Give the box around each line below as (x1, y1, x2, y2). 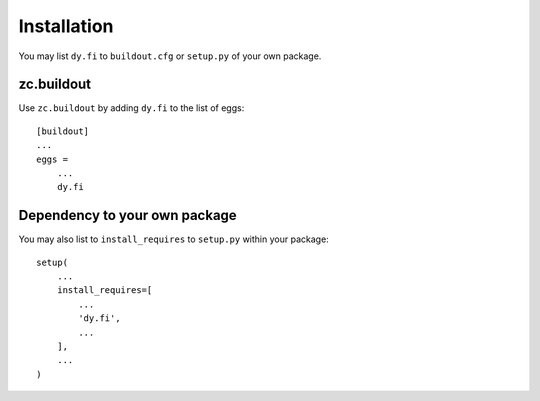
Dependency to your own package (18, 207, 237, 224)
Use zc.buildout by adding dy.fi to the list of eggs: (18, 102, 245, 114)
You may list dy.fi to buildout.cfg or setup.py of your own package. (18, 50, 322, 62)
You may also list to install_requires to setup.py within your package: (18, 233, 329, 245)
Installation (18, 15, 114, 37)
